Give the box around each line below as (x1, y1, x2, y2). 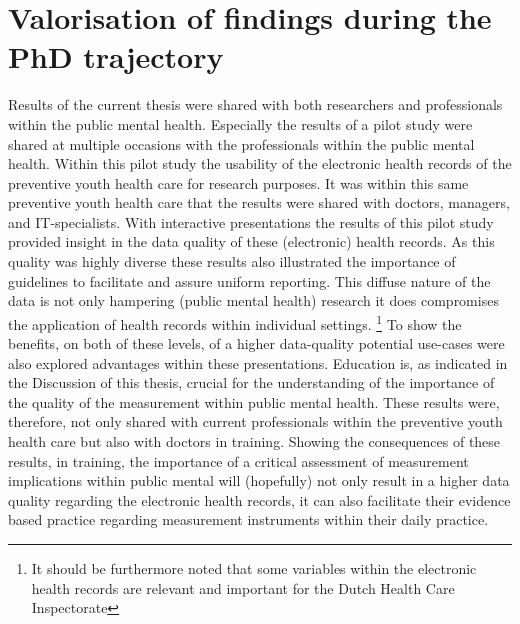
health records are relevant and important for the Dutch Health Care (31, 577, 455, 598)
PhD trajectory (8, 36, 224, 77)
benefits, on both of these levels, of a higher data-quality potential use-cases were (8, 333, 505, 354)
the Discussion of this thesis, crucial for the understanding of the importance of (8, 372, 495, 393)
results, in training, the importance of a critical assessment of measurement (8, 450, 469, 471)
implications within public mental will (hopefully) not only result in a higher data (8, 470, 510, 491)
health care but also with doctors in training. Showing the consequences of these (8, 431, 501, 452)
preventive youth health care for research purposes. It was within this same (8, 172, 469, 193)
